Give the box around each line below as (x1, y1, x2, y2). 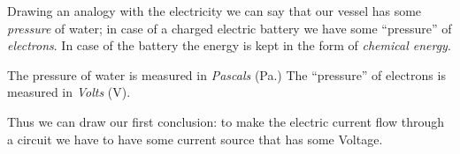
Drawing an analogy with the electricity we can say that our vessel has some (7, 2, 422, 19)
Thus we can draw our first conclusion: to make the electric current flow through (7, 112, 444, 130)
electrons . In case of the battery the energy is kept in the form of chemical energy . (7, 36, 451, 55)
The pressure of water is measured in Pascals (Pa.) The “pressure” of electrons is (7, 65, 446, 84)
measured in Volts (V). (7, 83, 131, 101)
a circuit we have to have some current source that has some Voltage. (7, 129, 383, 148)
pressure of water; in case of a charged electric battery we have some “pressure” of (7, 18, 452, 37)
